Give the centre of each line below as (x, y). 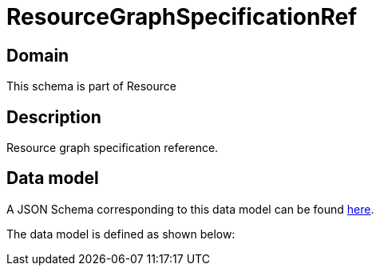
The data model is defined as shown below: (121, 234)
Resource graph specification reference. (113, 148)
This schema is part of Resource (91, 86)
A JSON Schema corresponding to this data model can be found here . (190, 209)
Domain (38, 55)
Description (54, 117)
